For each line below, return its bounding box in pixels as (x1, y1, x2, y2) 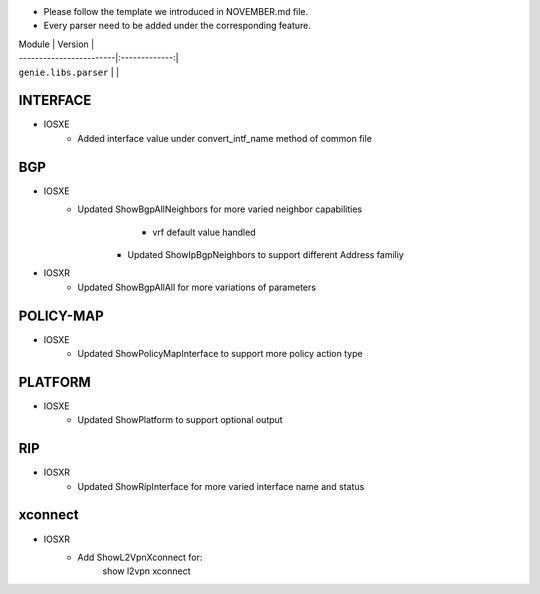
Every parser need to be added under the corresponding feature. (43, 20, 312, 32)
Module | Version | (18, 38, 95, 50)
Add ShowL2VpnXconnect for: (77, 551, 203, 563)
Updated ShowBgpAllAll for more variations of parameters (77, 281, 317, 293)
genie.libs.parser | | (18, 66, 120, 78)
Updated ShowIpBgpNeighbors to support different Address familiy (127, 248, 404, 260)
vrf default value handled (152, 226, 256, 238)
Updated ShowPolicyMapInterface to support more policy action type (77, 348, 364, 360)
